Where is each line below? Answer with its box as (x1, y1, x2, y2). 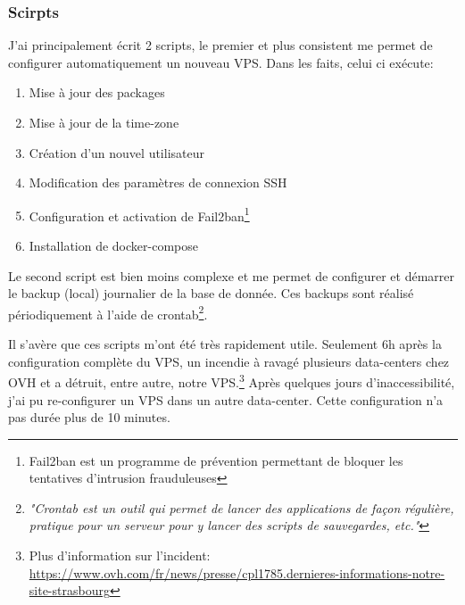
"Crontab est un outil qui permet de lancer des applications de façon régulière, (29, 498, 454, 517)
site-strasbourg (29, 581, 110, 600)
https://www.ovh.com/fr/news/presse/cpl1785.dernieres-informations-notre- (29, 563, 445, 582)
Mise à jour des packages (29, 83, 165, 102)
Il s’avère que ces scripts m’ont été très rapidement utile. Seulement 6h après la (8, 335, 442, 353)
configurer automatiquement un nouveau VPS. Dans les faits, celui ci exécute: (8, 53, 434, 71)
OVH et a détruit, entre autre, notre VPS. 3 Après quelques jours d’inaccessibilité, (8, 370, 455, 391)
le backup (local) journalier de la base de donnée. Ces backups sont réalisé (8, 284, 414, 302)
